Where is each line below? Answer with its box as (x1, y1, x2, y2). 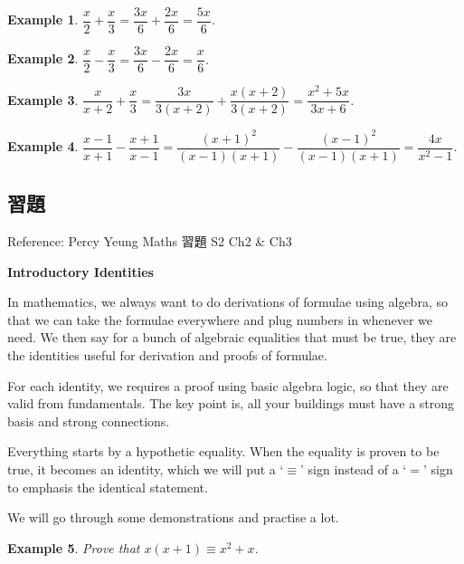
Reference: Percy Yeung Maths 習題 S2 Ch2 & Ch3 (7, 232, 292, 251)
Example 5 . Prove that (7, 538, 140, 557)
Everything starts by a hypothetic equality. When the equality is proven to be (7, 442, 440, 461)
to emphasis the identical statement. (7, 477, 208, 496)
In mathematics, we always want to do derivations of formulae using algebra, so (7, 292, 448, 311)
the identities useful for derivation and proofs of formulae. (7, 346, 327, 364)
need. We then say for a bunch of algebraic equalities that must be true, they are (7, 328, 457, 347)
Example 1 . (7, 10, 79, 29)
